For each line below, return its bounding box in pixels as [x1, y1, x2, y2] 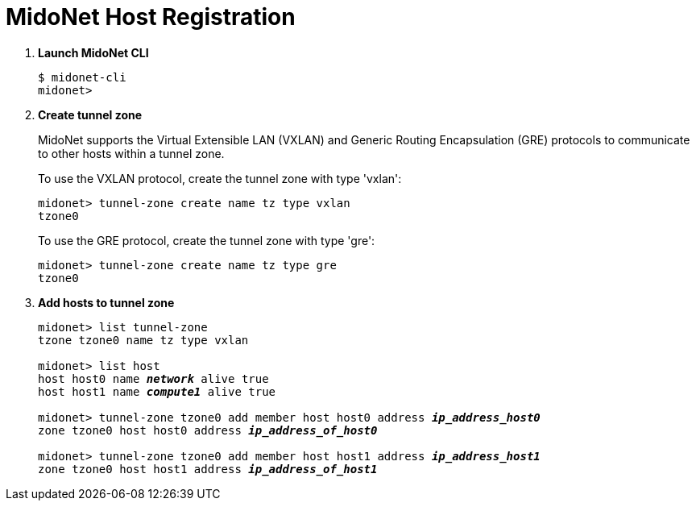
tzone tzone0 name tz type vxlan [38, 333, 249, 347]
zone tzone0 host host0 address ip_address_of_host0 [38, 423, 378, 437]
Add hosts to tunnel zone [38, 295, 175, 310]
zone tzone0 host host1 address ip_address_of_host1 [38, 462, 378, 476]
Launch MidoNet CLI [38, 45, 149, 60]
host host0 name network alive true [38, 372, 269, 385]
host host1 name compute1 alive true [38, 384, 276, 398]
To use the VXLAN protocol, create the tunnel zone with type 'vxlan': [38, 171, 402, 185]
